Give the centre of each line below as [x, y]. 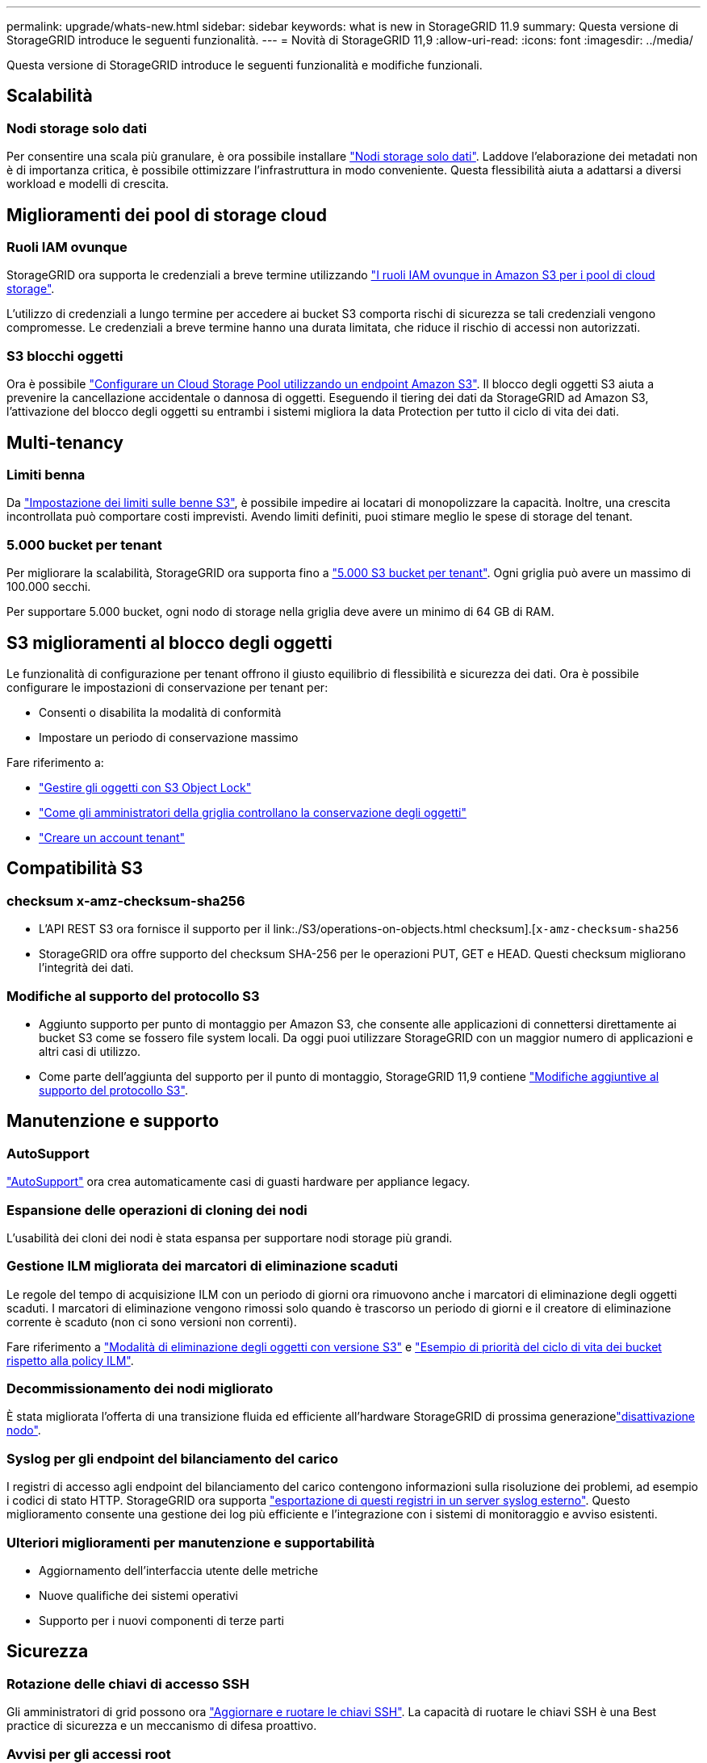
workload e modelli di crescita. [88, 184]
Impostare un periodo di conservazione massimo [169, 737]
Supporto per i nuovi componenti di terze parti [161, 1620]
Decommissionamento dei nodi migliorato [140, 1389]
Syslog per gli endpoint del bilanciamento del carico [172, 1458]
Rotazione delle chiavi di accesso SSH [128, 1683]
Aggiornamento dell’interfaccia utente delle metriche [179, 1570]
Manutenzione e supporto [113, 1121]
